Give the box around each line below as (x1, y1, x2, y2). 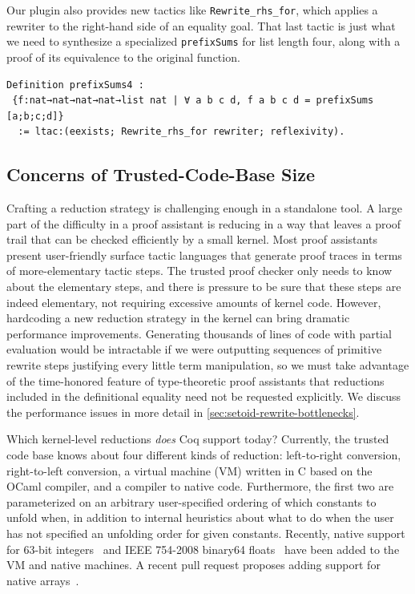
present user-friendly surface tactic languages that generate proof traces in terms (6, 246, 402, 263)
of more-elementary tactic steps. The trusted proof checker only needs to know (6, 262, 393, 279)
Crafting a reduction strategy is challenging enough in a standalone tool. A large (6, 200, 402, 216)
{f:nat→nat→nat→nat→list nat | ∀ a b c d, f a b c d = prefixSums (12, 95, 374, 107)
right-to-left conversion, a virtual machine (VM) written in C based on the (6, 462, 373, 479)
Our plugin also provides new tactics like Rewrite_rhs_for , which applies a (6, 2, 378, 18)
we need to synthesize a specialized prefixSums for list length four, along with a (6, 33, 401, 50)
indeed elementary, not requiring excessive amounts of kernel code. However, (6, 293, 381, 310)
